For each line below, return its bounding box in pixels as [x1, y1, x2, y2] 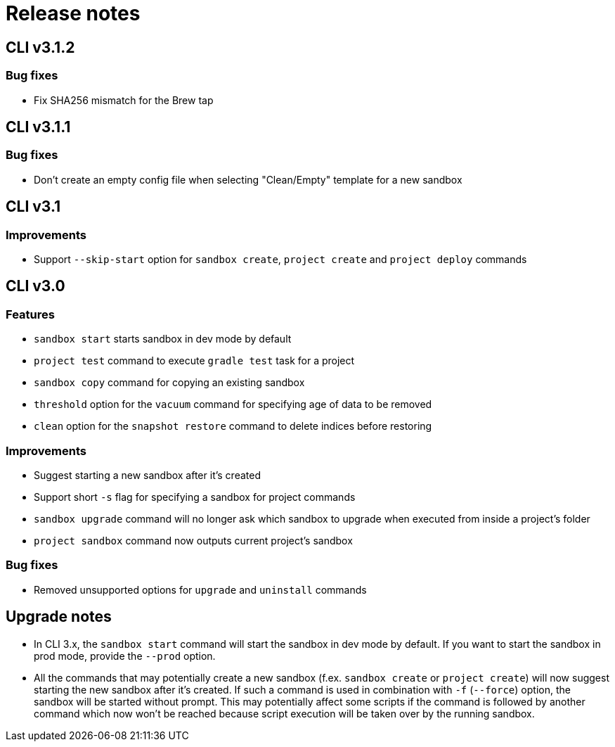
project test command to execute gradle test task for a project [34, 355, 355, 367]
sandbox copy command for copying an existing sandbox [34, 376, 305, 389]
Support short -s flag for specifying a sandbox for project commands [34, 490, 356, 503]
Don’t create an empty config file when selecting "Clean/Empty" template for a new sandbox [34, 173, 462, 186]
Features [6, 307, 55, 321]
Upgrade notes [6, 608, 112, 626]
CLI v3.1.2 [6, 38, 75, 56]
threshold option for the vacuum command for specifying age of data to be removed [34, 398, 432, 411]
